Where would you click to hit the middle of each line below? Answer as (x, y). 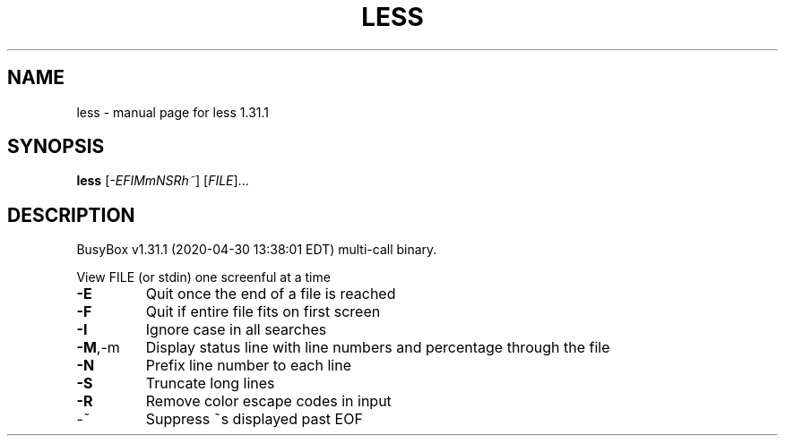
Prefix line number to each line (248, 366)
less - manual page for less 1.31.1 (173, 112)
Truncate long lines (210, 383)
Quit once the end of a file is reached (271, 294)
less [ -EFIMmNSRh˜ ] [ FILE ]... (163, 181)
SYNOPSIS (56, 147)
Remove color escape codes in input (268, 401)
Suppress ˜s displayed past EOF (254, 419)
